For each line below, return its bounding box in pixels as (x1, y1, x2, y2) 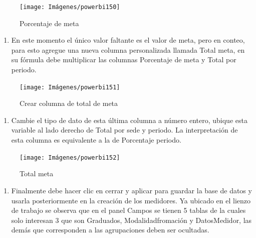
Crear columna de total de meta (20, 98, 118, 108)
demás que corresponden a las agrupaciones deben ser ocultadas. (11, 224, 209, 235)
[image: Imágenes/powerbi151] (20, 83, 120, 91)
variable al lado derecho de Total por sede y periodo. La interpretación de (11, 125, 238, 135)
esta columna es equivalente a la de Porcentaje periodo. (11, 135, 181, 145)
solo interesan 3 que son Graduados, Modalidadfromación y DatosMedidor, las (11, 214, 252, 225)
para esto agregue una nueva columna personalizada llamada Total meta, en (11, 44, 245, 55)
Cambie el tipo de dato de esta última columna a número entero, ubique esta (11, 114, 247, 125)
